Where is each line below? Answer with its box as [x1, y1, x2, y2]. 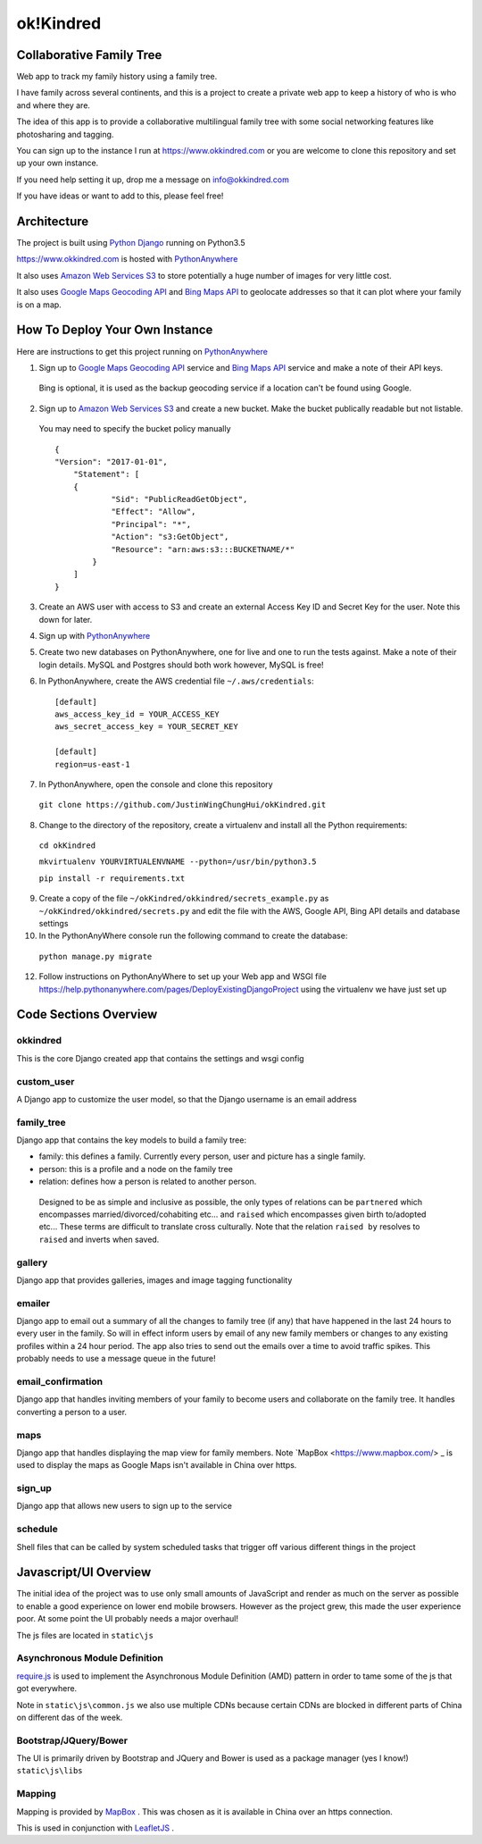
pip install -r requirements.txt [38, 873, 186, 884]
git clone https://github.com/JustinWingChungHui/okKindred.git [38, 800, 327, 810]
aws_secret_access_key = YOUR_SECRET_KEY [54, 722, 238, 732]
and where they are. [16, 99, 91, 111]
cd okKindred [38, 841, 96, 851]
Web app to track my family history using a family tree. [16, 71, 218, 82]
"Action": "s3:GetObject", [111, 532, 229, 542]
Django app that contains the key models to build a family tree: [16, 1135, 247, 1145]
